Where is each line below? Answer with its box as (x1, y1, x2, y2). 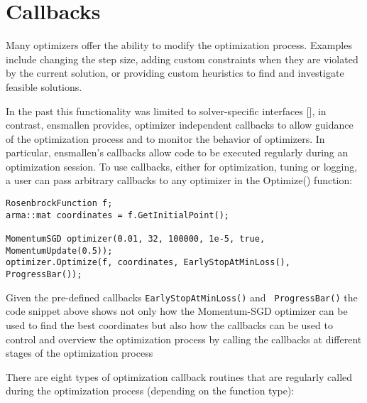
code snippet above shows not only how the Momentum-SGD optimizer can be (6, 303, 348, 318)
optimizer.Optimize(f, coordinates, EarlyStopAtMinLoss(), (6, 257, 290, 268)
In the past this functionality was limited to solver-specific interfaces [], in (6, 103, 327, 118)
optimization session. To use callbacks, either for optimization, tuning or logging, (6, 158, 358, 173)
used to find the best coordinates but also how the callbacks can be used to (6, 317, 333, 332)
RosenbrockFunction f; (6, 198, 113, 209)
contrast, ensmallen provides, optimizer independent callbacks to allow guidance (6, 117, 354, 132)
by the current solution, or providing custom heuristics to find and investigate (6, 65, 344, 80)
